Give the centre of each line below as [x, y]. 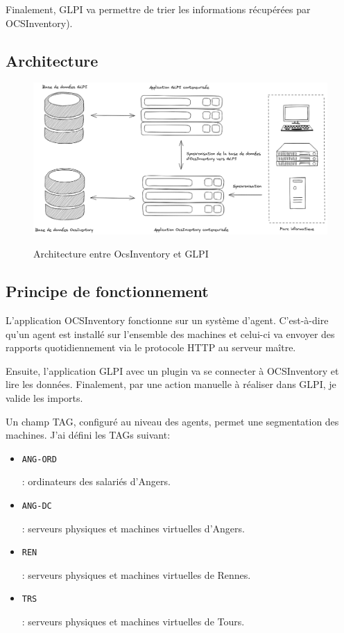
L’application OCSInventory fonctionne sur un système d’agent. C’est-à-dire [167, 320]
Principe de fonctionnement [107, 291]
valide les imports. [44, 397]
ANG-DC [37, 506]
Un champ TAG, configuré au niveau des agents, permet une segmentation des [172, 421]
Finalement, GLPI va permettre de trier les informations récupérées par [158, 9]
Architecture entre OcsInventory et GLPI [121, 254]
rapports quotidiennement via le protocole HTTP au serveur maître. [151, 347]
